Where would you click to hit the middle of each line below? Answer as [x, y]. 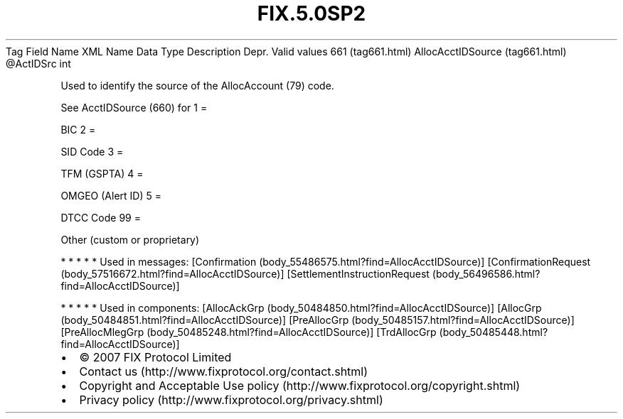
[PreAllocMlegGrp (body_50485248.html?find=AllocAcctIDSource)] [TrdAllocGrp [249, 332]
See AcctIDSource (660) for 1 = [134, 107]
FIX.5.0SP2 [311, 13]
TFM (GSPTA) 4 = [102, 173]
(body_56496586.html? [486, 273]
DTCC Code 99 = [101, 217]
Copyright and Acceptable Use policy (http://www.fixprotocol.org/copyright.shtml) [300, 385]
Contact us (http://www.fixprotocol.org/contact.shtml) [224, 371]
